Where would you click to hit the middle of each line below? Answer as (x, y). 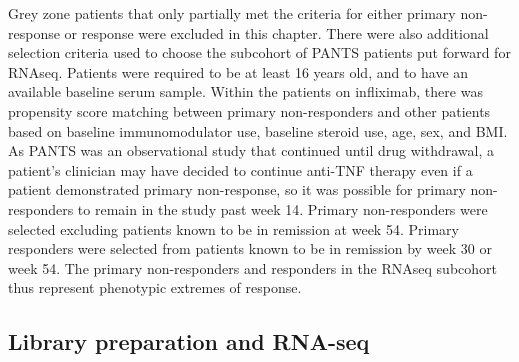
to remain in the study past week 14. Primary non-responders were (282, 208)
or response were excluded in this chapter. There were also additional (276, 32)
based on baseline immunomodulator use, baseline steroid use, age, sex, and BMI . (258, 130)
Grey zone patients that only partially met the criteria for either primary (232, 13)
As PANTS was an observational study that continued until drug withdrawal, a (251, 150)
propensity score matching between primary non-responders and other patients (249, 110)
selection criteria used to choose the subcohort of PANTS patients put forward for (259, 52)
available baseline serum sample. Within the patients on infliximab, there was (245, 91)
